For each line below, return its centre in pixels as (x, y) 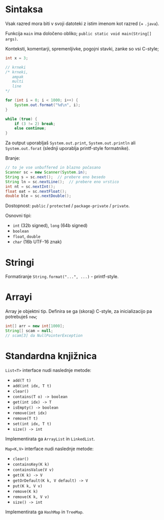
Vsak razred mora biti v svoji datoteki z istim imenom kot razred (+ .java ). (82, 23)
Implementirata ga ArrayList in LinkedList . (50, 439)
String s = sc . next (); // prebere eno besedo (55, 177)
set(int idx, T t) (32, 424)
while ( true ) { (21, 119)
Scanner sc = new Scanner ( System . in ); (46, 172)
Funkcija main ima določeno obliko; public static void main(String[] (78, 33)
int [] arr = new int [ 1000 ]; (35, 326)
